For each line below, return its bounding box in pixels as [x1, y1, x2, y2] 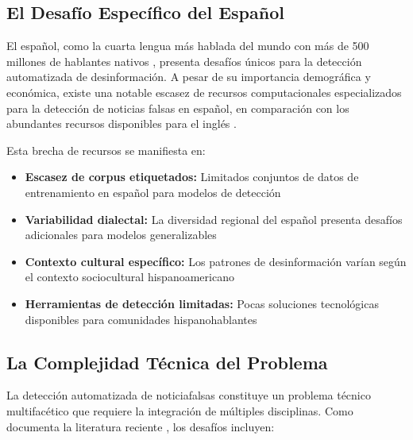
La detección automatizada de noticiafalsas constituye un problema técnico [6, 387, 371, 403]
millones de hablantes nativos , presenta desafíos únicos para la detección [6, 52, 362, 69]
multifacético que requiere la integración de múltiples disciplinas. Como [6, 402, 353, 419]
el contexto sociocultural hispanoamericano [25, 268, 234, 285]
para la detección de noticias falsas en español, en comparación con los [6, 99, 349, 116]
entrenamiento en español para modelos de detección [25, 183, 281, 200]
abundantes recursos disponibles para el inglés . [6, 115, 237, 132]
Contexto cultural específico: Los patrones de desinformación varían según [25, 253, 407, 269]
